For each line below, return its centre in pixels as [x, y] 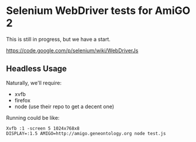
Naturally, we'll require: [34, 83]
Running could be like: [33, 118]
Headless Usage [37, 69]
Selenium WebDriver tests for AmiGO [98, 11]
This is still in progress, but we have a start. [59, 39]
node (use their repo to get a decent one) [64, 106]
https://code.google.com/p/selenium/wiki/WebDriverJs [72, 50]
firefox [23, 100]
